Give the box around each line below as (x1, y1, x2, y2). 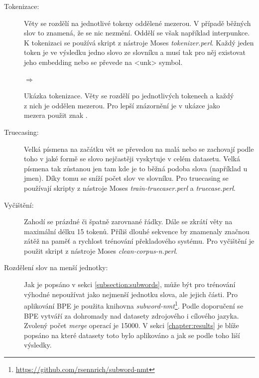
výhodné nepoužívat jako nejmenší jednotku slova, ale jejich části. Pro (24, 289, 238, 299)
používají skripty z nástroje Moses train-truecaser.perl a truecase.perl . (24, 182, 236, 193)
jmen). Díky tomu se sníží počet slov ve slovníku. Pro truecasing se (24, 173, 229, 183)
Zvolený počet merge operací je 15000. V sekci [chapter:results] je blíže (24, 320, 239, 331)
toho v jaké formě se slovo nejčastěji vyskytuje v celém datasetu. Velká (24, 153, 240, 164)
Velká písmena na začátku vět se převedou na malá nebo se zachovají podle (24, 143, 254, 154)
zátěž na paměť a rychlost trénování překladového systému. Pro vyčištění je (24, 236, 255, 246)
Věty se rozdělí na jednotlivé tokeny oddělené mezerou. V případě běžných (24, 17, 251, 28)
